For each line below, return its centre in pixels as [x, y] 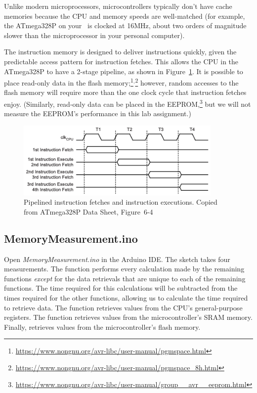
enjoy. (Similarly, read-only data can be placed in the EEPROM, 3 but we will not [128, 103]
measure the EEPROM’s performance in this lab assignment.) [98, 113]
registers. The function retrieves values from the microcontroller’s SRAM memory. [128, 317]
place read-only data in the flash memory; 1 [69, 82]
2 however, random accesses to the [187, 82]
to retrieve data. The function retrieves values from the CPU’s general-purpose [123, 307]
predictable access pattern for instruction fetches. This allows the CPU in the [121, 61]
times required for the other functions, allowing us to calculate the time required [126, 297]
